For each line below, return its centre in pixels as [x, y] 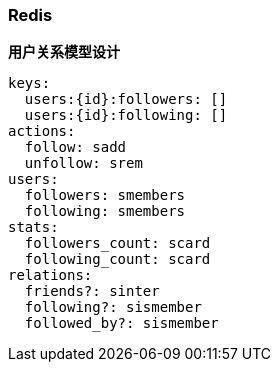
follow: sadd [75, 147]
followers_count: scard [117, 243]
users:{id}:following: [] [126, 115]
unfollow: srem [83, 163]
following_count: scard [117, 259]
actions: [42, 131]
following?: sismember [113, 307]
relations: [50, 275]
